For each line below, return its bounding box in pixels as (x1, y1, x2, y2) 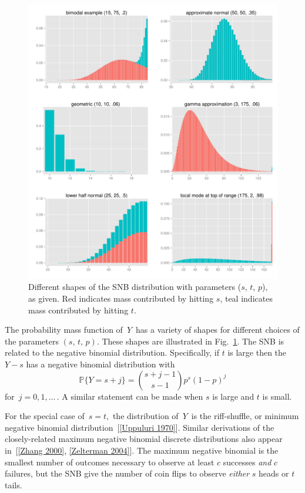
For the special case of (5, 410, 85, 422)
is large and (212, 390, 254, 402)
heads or (259, 467, 289, 480)
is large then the (227, 346, 287, 359)
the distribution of (112, 410, 179, 422)
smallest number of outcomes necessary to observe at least (5, 455, 214, 468)
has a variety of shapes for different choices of (136, 323, 300, 336)
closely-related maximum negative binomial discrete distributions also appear (5, 433, 283, 445)
